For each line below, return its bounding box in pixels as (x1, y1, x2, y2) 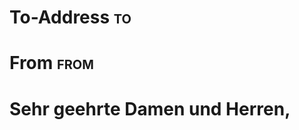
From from (9, 52, 94, 75)
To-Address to (9, 6, 132, 29)
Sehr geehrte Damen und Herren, (9, 97, 291, 120)
